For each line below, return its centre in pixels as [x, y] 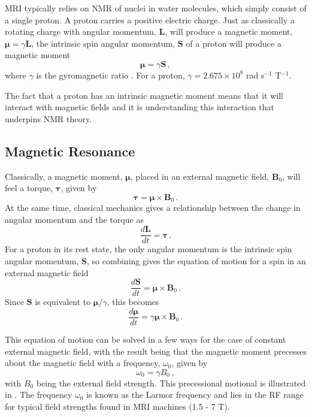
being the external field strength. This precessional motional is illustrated [171, 383]
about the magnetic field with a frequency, [83, 363]
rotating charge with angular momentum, [81, 31]
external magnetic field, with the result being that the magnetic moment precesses [156, 351]
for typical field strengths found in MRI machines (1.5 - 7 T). [117, 406]
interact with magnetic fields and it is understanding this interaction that [140, 107]
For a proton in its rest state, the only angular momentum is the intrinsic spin [149, 249]
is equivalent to [63, 302]
